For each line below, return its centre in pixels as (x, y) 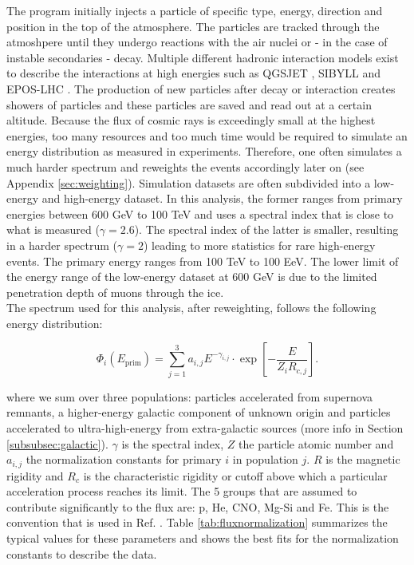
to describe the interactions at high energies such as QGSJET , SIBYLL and (194, 73)
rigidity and (35, 475)
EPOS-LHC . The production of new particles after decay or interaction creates (201, 88)
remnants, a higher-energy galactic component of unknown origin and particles (199, 412)
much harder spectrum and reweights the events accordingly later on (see (185, 166)
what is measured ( (53, 229)
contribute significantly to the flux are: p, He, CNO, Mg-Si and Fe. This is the (198, 506)
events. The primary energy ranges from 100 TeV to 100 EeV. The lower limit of (203, 261)
